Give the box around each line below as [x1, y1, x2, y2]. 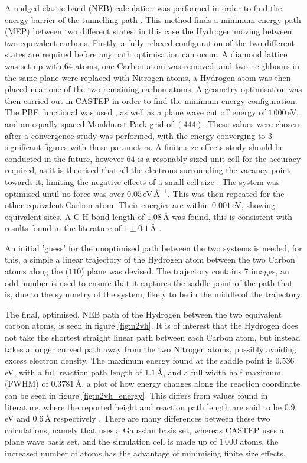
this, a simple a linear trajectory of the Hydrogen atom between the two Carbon [5, 253, 295, 266]
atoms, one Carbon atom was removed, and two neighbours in [75, 59, 300, 72]
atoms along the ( [5, 265, 69, 277]
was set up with [5, 59, 62, 72]
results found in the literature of [5, 222, 122, 234]
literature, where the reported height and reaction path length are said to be [5, 400, 282, 413]
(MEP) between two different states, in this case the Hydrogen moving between [5, 25, 292, 37]
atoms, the [240, 435, 279, 448]
